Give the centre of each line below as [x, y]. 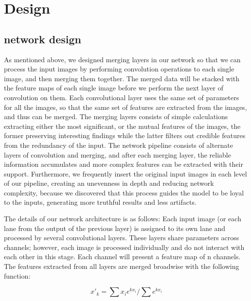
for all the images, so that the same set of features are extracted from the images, [125, 107]
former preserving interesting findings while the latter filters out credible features [125, 135]
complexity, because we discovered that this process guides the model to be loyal [124, 192]
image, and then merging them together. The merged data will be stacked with [122, 78]
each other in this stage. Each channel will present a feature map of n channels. [122, 257]
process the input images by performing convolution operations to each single [119, 69]
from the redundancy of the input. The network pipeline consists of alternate [118, 145]
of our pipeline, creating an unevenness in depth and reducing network [109, 183]
